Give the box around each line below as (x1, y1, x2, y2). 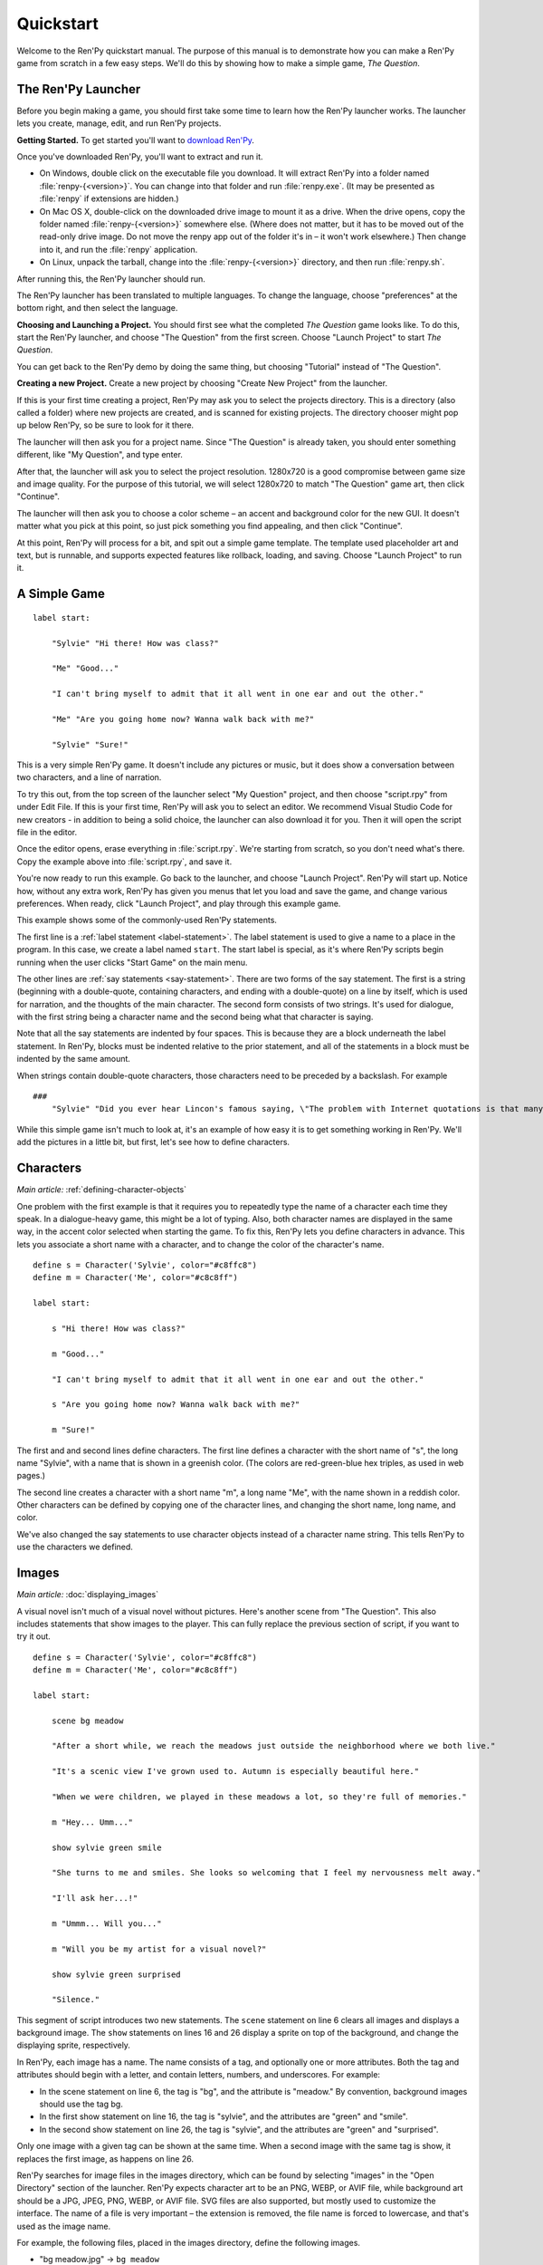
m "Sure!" (51, 1425, 95, 1435)
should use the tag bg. (39, 2098, 124, 2110)
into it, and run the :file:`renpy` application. (39, 244, 198, 255)
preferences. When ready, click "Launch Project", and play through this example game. (16, 898, 341, 909)
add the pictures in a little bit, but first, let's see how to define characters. (16, 1137, 290, 1148)
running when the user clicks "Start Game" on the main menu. (16, 957, 248, 968)
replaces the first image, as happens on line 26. (16, 2153, 195, 2164)
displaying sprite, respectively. (16, 2039, 131, 2051)
